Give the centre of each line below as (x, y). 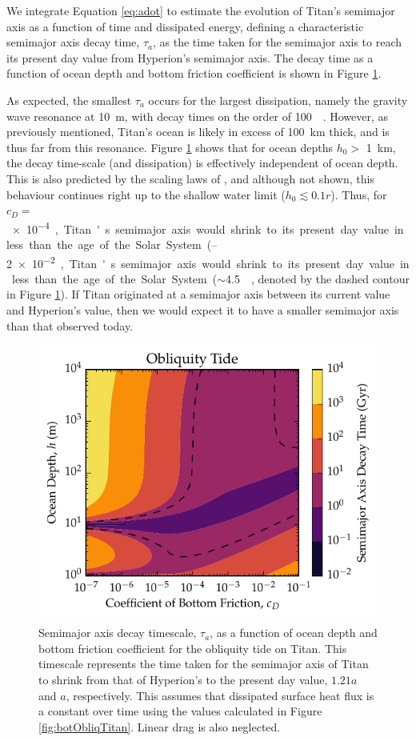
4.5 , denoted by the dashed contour (318, 278)
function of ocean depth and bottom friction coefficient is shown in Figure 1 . (194, 73)
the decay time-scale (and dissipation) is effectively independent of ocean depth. (202, 163)
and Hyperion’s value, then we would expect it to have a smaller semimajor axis (203, 310)
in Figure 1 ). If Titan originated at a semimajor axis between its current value (198, 294)
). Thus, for (359, 194)
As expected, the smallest (69, 100)
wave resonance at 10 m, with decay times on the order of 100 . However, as (198, 116)
